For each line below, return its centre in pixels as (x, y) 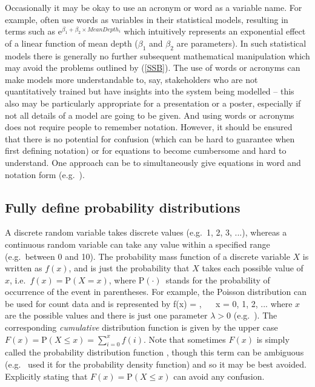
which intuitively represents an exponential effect (215, 31)
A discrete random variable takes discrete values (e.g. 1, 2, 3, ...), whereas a (146, 232)
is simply (273, 339)
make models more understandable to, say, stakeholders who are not (131, 79)
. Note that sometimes (184, 339)
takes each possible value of (253, 268)
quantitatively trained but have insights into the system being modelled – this (150, 91)
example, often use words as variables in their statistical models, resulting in (147, 19)
